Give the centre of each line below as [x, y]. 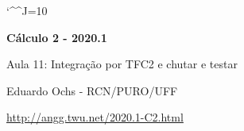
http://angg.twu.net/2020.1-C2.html [95, 117]
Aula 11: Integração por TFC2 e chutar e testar [122, 64]
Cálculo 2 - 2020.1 [57, 37]
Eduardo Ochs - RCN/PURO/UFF [92, 90]
